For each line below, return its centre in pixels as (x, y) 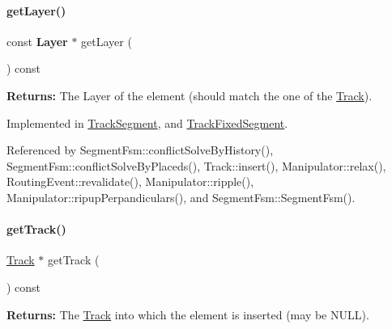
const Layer (37, 41)
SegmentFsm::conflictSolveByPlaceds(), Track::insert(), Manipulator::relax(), (196, 165)
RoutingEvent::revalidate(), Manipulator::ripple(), (130, 181)
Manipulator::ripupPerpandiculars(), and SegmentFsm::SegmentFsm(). (181, 197)
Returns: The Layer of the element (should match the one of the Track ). (190, 95)
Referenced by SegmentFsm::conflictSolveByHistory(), (140, 150)
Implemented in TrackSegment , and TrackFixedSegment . (147, 122)
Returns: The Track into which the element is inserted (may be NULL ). (188, 314)
